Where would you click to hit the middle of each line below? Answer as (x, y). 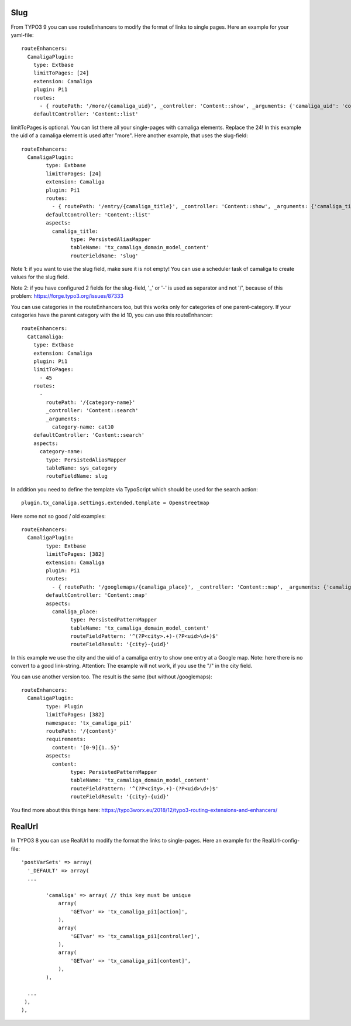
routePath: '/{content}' (81, 731)
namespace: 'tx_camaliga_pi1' (89, 723)
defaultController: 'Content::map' (97, 595)
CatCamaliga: (46, 337)
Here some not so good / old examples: (58, 516)
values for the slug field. (40, 277)
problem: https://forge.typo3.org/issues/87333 (67, 296)
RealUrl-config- (281, 841)
